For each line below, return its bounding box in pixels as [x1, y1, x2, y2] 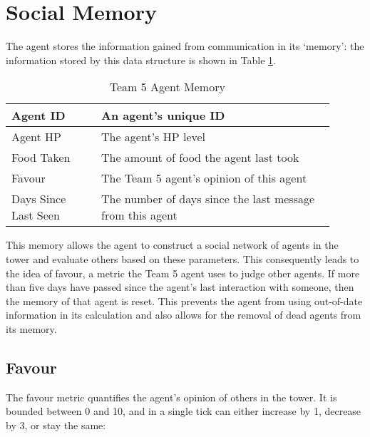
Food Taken [11, 149, 71, 166]
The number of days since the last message [101, 190, 315, 207]
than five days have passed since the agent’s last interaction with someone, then [6, 279, 354, 294]
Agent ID [11, 107, 66, 124]
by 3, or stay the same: [6, 417, 106, 432]
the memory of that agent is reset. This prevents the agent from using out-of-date [6, 293, 363, 308]
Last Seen [11, 207, 60, 224]
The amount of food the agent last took [101, 149, 299, 166]
